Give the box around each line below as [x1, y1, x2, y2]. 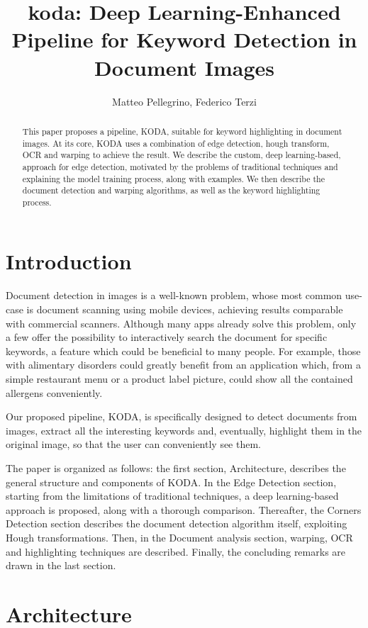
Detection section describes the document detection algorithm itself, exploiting [6, 516, 347, 531]
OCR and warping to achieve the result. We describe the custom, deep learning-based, [22, 149, 341, 161]
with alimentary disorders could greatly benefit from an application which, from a [6, 357, 361, 372]
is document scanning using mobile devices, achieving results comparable [26, 302, 343, 317]
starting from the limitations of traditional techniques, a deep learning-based [6, 488, 339, 503]
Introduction [6, 247, 132, 276]
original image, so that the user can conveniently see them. [6, 437, 261, 452]
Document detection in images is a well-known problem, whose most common [6, 288, 342, 303]
